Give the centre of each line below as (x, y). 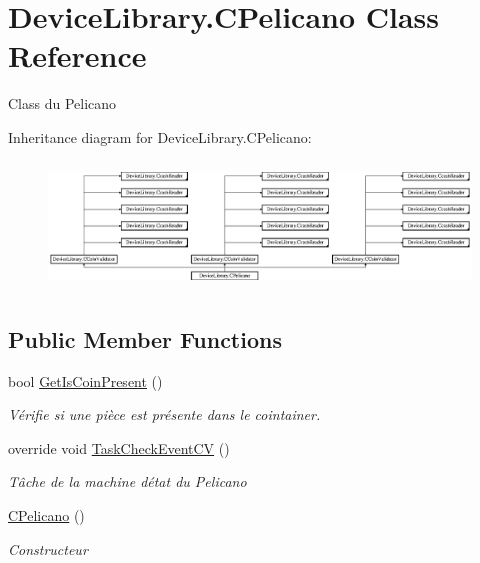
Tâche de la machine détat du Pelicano (127, 481)
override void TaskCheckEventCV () (119, 447)
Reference (77, 55)
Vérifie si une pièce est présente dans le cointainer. (164, 414)
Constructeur (48, 548)
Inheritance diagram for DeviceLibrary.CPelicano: (160, 136)
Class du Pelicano (62, 103)
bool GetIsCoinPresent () (85, 380)
